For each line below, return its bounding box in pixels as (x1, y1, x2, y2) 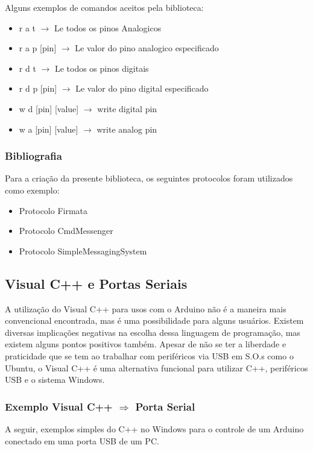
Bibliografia (5, 148, 62, 163)
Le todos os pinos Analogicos (54, 21, 162, 34)
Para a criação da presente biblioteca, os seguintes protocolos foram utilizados (5, 172, 293, 184)
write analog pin (96, 122, 157, 135)
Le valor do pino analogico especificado (75, 42, 219, 54)
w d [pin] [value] (19, 102, 79, 115)
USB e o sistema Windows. (5, 373, 105, 386)
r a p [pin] (19, 42, 57, 54)
